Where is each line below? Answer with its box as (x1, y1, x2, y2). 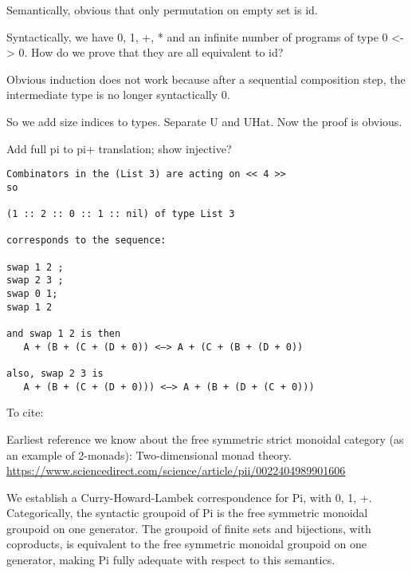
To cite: (6, 404, 44, 421)
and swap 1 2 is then (6, 328, 121, 340)
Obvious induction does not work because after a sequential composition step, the (6, 70, 406, 87)
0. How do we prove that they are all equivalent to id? (18, 44, 284, 61)
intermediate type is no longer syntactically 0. (6, 86, 230, 103)
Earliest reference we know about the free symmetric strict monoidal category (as (6, 430, 404, 447)
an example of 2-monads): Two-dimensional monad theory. (6, 446, 292, 463)
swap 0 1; (6, 288, 58, 300)
